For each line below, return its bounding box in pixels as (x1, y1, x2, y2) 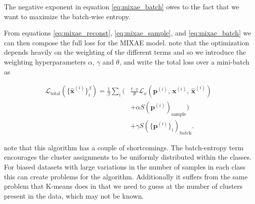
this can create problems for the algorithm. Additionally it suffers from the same (4, 171, 248, 181)
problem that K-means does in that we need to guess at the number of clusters (4, 181, 243, 191)
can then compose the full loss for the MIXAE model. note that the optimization (4, 37, 249, 47)
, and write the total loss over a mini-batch (119, 56, 250, 67)
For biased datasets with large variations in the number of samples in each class (4, 162, 246, 172)
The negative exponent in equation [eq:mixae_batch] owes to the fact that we (4, 1, 240, 11)
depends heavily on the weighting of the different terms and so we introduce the (4, 47, 246, 57)
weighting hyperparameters (4, 56, 86, 67)
